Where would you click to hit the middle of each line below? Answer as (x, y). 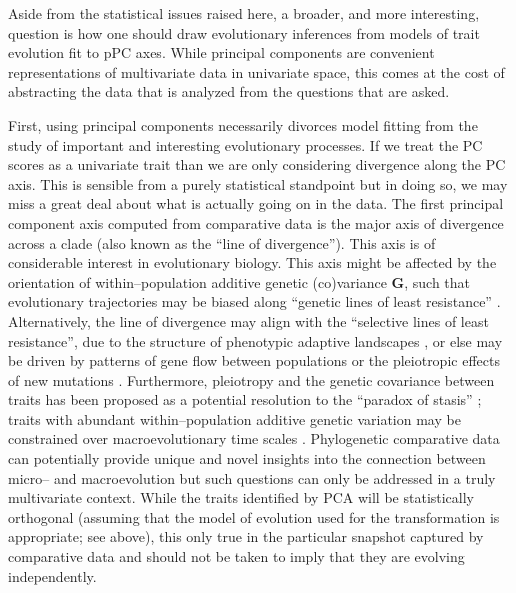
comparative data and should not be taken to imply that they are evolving (236, 556)
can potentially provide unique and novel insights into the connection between (247, 458)
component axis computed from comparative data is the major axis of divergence (256, 222)
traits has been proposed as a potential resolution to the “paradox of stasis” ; (245, 399)
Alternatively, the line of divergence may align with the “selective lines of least (248, 320)
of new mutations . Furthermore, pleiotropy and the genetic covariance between (251, 379)
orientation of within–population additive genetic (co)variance (197, 281)
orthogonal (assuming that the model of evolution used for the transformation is (254, 516)
